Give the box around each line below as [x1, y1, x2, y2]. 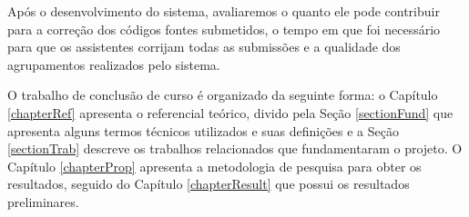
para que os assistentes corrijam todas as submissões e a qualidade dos [7, 37, 401, 56]
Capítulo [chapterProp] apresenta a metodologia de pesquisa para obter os [7, 156, 422, 175]
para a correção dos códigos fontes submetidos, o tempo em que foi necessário [7, 19, 441, 38]
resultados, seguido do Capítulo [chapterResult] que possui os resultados [7, 174, 410, 193]
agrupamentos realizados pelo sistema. [7, 54, 220, 74]
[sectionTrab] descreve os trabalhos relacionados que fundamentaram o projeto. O [7, 139, 463, 158]
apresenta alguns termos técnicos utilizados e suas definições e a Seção [7, 121, 399, 140]
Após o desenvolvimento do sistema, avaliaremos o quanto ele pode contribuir [7, 2, 440, 20]
